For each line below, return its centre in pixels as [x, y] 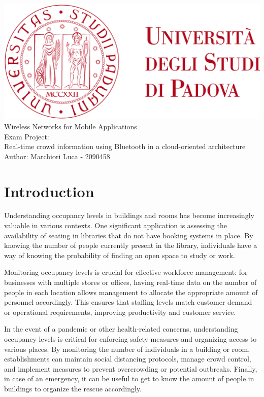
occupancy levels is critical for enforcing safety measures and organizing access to [130, 339]
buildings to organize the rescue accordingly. [73, 388]
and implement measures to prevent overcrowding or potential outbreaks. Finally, [131, 368]
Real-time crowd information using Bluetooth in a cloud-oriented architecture [125, 146]
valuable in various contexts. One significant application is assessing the [115, 225]
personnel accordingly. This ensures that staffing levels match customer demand [128, 302]
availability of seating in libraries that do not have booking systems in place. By [129, 235]
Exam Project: [27, 136]
